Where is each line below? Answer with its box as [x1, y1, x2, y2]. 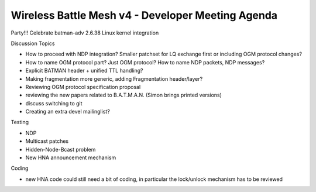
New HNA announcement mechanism [25, 154, 116, 161]
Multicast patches [25, 138, 69, 145]
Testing [11, 119, 29, 126]
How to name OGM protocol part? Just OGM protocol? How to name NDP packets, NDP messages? [25, 59, 265, 66]
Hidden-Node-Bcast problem [25, 146, 96, 153]
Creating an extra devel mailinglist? [25, 108, 111, 115]
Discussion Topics [11, 40, 55, 47]
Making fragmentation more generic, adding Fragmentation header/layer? [25, 75, 203, 82]
